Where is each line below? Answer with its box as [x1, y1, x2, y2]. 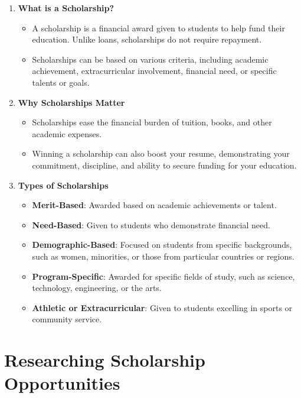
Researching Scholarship [4, 348, 205, 372]
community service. [32, 313, 102, 325]
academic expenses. [32, 127, 102, 140]
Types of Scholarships [18, 179, 109, 191]
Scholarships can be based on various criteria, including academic [32, 53, 269, 65]
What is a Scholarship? [18, 2, 114, 14]
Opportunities [4, 371, 120, 395]
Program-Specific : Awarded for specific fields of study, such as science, [32, 270, 295, 282]
